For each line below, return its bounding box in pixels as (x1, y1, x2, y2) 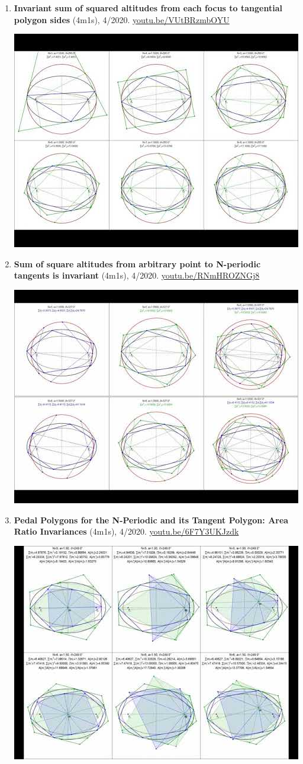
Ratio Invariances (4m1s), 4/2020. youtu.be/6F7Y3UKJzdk (14, 525, 239, 538)
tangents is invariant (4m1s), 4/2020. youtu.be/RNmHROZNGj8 (14, 269, 260, 282)
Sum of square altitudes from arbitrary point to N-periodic (14, 257, 261, 270)
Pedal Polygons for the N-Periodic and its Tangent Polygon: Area (14, 513, 289, 526)
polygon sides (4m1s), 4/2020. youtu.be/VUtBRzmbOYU (14, 13, 230, 25)
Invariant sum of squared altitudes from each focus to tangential (14, 2, 282, 14)
